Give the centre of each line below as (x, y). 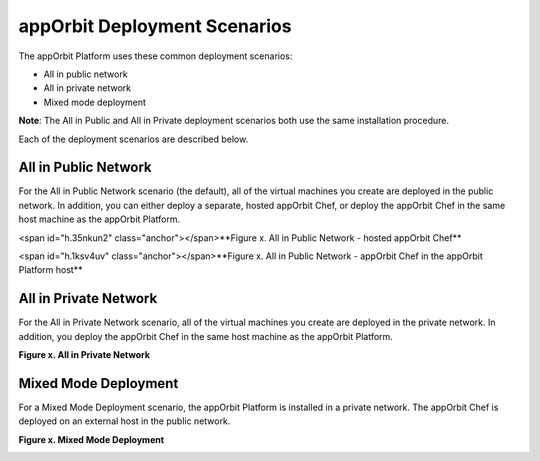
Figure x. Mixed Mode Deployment (91, 439)
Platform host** (50, 270)
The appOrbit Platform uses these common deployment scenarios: (155, 56)
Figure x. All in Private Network (84, 355)
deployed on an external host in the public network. (124, 421)
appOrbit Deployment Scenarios (155, 26)
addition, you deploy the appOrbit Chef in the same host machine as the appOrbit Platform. (206, 336)
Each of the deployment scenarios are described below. (133, 139)
